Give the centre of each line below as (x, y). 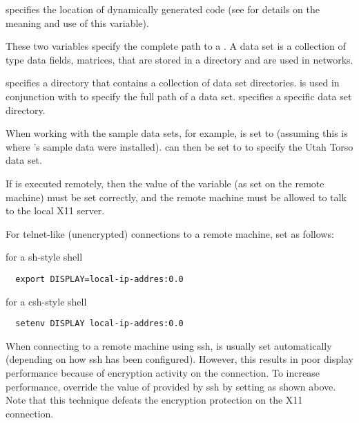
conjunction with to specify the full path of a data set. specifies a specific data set (179, 96)
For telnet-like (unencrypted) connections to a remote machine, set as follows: (170, 233)
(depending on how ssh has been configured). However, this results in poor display (179, 359)
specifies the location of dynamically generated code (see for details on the (163, 9)
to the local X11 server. (55, 210)
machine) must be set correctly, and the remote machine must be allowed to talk (176, 197)
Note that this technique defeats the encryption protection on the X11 (154, 400)
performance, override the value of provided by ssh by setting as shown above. (171, 386)
